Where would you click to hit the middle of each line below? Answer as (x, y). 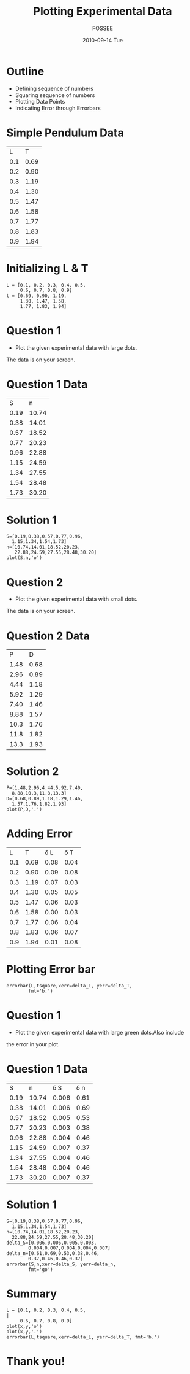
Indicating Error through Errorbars (58, 108)
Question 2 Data (48, 636)
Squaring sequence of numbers (55, 95)
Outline (25, 71)
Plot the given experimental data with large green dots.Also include (100, 1032)
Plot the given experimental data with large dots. (76, 347)
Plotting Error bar (51, 969)
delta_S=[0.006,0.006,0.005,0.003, (52, 1243)
